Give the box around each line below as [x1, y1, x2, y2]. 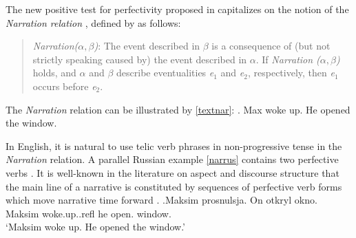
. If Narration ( [255, 52, 320, 66]
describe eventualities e [116, 65, 214, 80]
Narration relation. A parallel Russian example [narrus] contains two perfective [6, 152, 339, 166]
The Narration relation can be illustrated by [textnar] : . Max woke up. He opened [6, 102, 350, 116]
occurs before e [32, 78, 96, 93]
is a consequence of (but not [211, 39, 331, 53]
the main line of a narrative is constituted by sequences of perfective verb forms [6, 179, 342, 193]
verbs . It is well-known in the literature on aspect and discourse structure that [6, 165, 339, 180]
